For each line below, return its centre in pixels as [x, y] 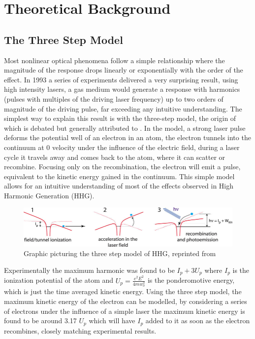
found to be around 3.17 [40, 320]
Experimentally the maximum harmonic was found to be [89, 270]
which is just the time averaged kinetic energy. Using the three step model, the [123, 291]
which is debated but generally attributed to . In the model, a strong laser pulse [125, 128]
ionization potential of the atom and [59, 280]
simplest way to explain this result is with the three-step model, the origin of [120, 118]
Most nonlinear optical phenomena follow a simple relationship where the [114, 60]
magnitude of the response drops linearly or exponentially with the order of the [124, 70]
